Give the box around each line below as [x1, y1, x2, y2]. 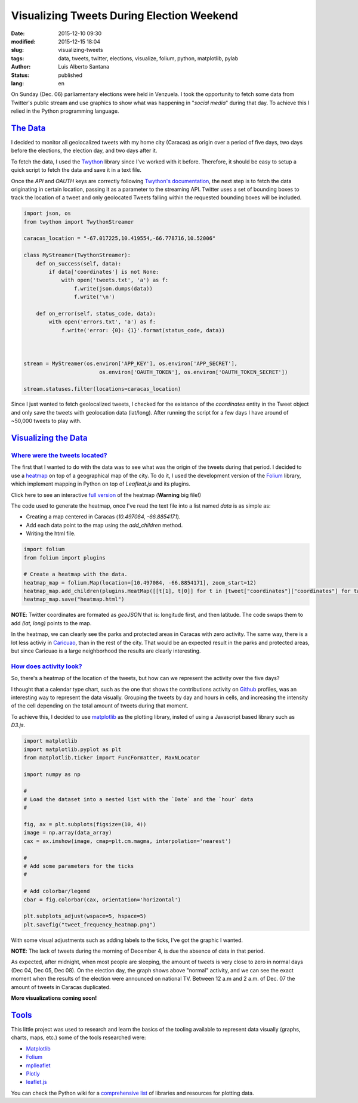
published [58, 72, 83, 79]
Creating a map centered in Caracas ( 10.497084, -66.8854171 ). [26, 513, 181, 520]
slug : [11, 47, 24, 54]
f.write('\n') [73, 293, 116, 301]
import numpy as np [23, 771, 81, 778]
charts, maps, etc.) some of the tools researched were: [11, 1034, 146, 1041]
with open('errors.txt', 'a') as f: [48, 319, 156, 325]
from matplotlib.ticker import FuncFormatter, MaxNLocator [23, 754, 200, 761]
